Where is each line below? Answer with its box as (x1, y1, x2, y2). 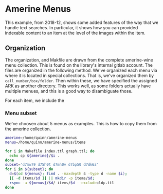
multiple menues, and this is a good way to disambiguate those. (5, 88, 133, 94)
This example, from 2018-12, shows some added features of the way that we (5, 19, 159, 25)
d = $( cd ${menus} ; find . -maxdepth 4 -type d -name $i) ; (9, 172, 127, 176)
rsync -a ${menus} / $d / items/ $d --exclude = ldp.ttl (9, 180, 114, 185)
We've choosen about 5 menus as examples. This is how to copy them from (5, 121, 157, 127)
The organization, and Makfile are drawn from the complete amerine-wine (5, 57, 153, 63)
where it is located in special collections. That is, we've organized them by (5, 72, 154, 78)
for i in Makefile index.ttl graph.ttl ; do (5, 149, 95, 154)
